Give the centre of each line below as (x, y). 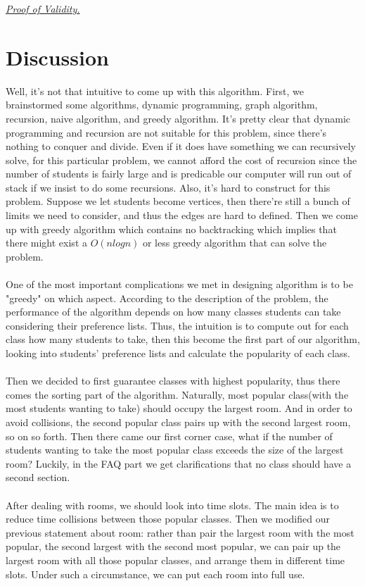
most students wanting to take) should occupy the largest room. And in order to (179, 408)
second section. (38, 477)
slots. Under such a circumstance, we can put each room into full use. (155, 574)
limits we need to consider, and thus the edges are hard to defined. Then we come (182, 215)
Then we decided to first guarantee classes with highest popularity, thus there (173, 381)
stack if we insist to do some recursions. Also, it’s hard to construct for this (168, 187)
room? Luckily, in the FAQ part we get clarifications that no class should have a (179, 463)
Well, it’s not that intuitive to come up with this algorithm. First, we (155, 91)
